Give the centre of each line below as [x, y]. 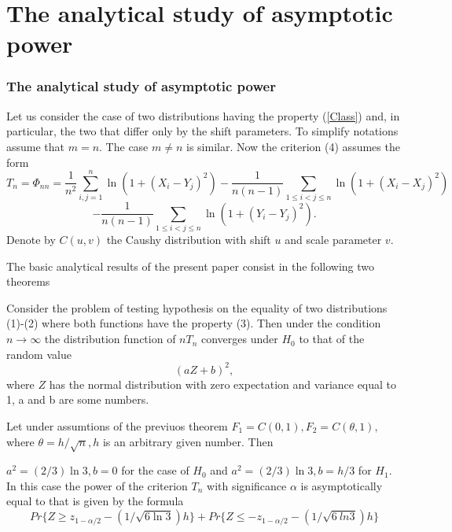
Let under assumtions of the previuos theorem [117, 425]
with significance [247, 485]
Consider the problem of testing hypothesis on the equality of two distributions [197, 307]
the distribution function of [110, 339]
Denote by [31, 240]
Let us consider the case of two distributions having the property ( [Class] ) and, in [203, 115]
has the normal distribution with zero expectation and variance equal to [223, 384]
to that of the [332, 339]
